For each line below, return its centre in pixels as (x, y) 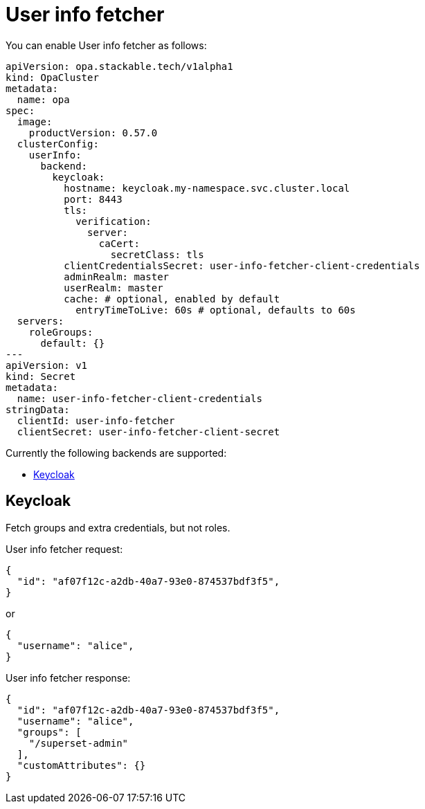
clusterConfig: (58, 144)
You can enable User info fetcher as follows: (106, 45)
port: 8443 (93, 199)
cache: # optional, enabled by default (172, 299)
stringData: (38, 409)
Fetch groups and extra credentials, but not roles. (118, 527)
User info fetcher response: (68, 678)
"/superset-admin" (79, 743)
